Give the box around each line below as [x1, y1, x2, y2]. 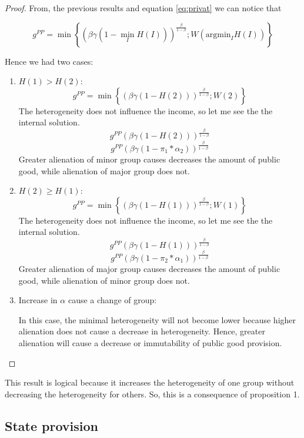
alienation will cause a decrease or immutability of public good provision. [18, 336, 282, 349]
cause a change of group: [68, 294, 157, 306]
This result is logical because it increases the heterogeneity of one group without [5, 376, 295, 389]
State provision [5, 416, 98, 434]
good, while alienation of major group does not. [18, 164, 190, 177]
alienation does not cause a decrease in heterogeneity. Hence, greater [18, 325, 265, 337]
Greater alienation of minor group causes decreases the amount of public [18, 153, 280, 165]
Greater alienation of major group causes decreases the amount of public [18, 263, 280, 274]
